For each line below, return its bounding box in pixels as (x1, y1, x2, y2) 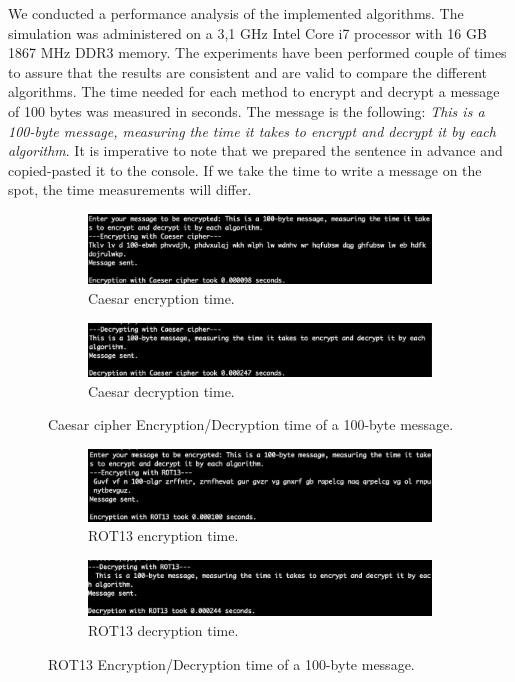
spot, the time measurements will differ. (8, 179, 252, 200)
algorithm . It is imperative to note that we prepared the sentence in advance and (8, 140, 503, 161)
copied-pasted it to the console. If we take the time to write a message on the (8, 159, 482, 180)
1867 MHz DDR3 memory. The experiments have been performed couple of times (8, 42, 507, 63)
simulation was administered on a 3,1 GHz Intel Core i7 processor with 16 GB (8, 22, 487, 43)
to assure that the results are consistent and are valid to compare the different (8, 61, 487, 82)
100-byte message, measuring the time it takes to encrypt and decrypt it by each (8, 120, 496, 141)
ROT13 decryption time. (88, 620, 239, 641)
